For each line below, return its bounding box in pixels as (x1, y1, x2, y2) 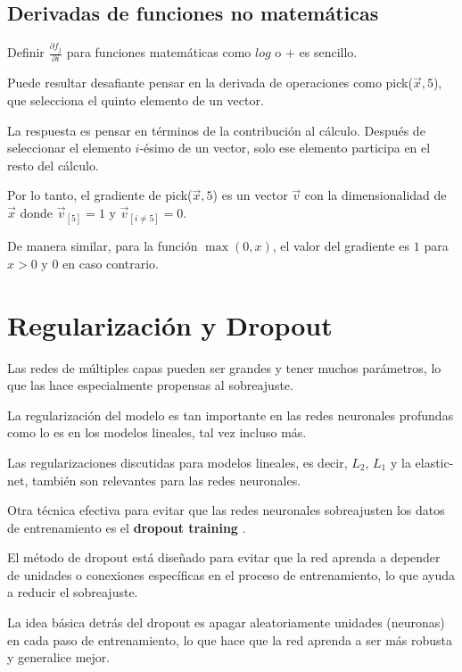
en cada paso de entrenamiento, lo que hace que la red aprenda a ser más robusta (7, 630, 453, 649)
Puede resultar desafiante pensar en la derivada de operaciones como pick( (7, 73, 413, 92)
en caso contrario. (62, 253, 159, 272)
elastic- (415, 452, 454, 471)
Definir (7, 43, 45, 62)
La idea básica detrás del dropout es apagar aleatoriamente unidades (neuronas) (7, 613, 445, 632)
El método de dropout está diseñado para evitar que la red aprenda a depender (7, 548, 441, 567)
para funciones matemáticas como (66, 43, 252, 62)
